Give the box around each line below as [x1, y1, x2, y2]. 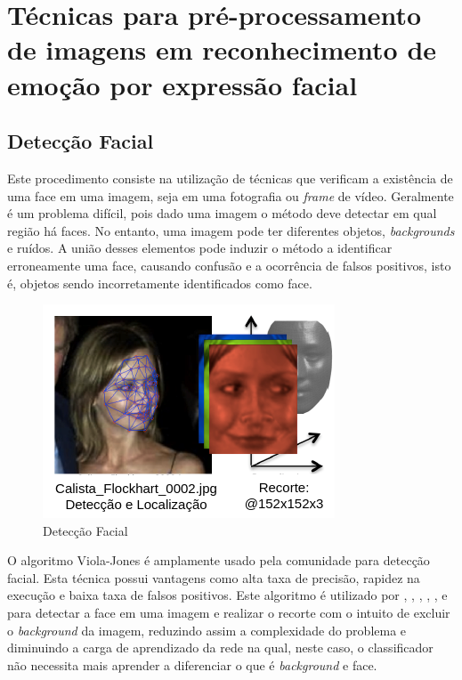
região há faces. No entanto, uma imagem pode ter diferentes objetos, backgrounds [7, 221, 455, 239]
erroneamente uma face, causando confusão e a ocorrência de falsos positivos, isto [7, 255, 451, 274]
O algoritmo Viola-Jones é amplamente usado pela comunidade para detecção [7, 551, 430, 570]
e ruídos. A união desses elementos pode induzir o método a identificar [7, 239, 393, 257]
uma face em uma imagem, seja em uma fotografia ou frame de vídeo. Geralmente [7, 186, 454, 205]
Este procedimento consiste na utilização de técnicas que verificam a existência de [7, 168, 453, 187]
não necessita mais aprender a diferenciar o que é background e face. [7, 655, 377, 674]
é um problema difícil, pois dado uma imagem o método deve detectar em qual [7, 204, 437, 223]
